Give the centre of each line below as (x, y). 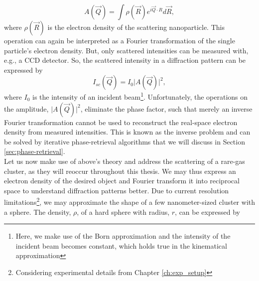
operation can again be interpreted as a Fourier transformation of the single (120, 40)
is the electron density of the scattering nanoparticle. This (136, 27)
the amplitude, (26, 108)
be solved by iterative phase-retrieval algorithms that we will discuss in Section (125, 141)
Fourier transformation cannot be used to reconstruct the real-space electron (121, 122)
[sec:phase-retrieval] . (35, 151)
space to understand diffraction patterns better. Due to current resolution (117, 190)
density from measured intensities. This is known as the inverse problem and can (127, 132)
